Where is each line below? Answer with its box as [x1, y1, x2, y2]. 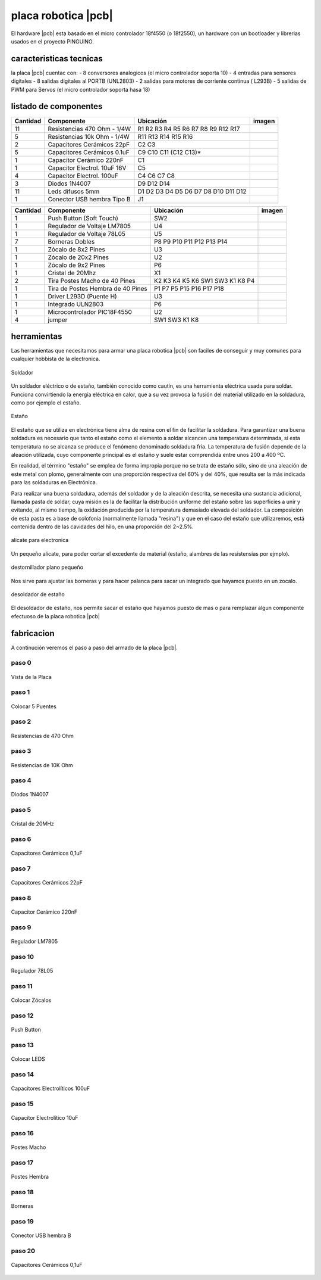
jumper [48, 316, 68, 324]
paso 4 [11, 776, 32, 784]
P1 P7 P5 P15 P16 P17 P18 [153, 284, 224, 292]
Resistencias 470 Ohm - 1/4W [48, 124, 131, 133]
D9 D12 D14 [137, 179, 171, 188]
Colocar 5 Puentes [11, 703, 56, 710]
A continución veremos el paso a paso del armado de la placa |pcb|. [11, 644, 178, 651]
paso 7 [11, 864, 31, 873]
